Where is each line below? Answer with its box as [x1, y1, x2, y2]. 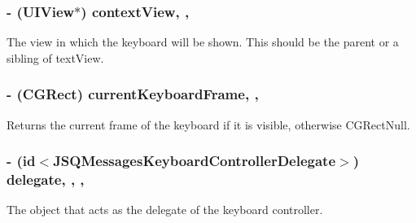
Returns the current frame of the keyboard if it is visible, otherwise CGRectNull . [7, 116, 410, 133]
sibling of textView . [7, 49, 104, 66]
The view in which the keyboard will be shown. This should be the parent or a [7, 33, 399, 50]
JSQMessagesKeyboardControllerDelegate [53, 151, 336, 171]
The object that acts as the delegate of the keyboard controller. [7, 201, 323, 218]
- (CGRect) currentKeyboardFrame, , [7, 84, 259, 104]
